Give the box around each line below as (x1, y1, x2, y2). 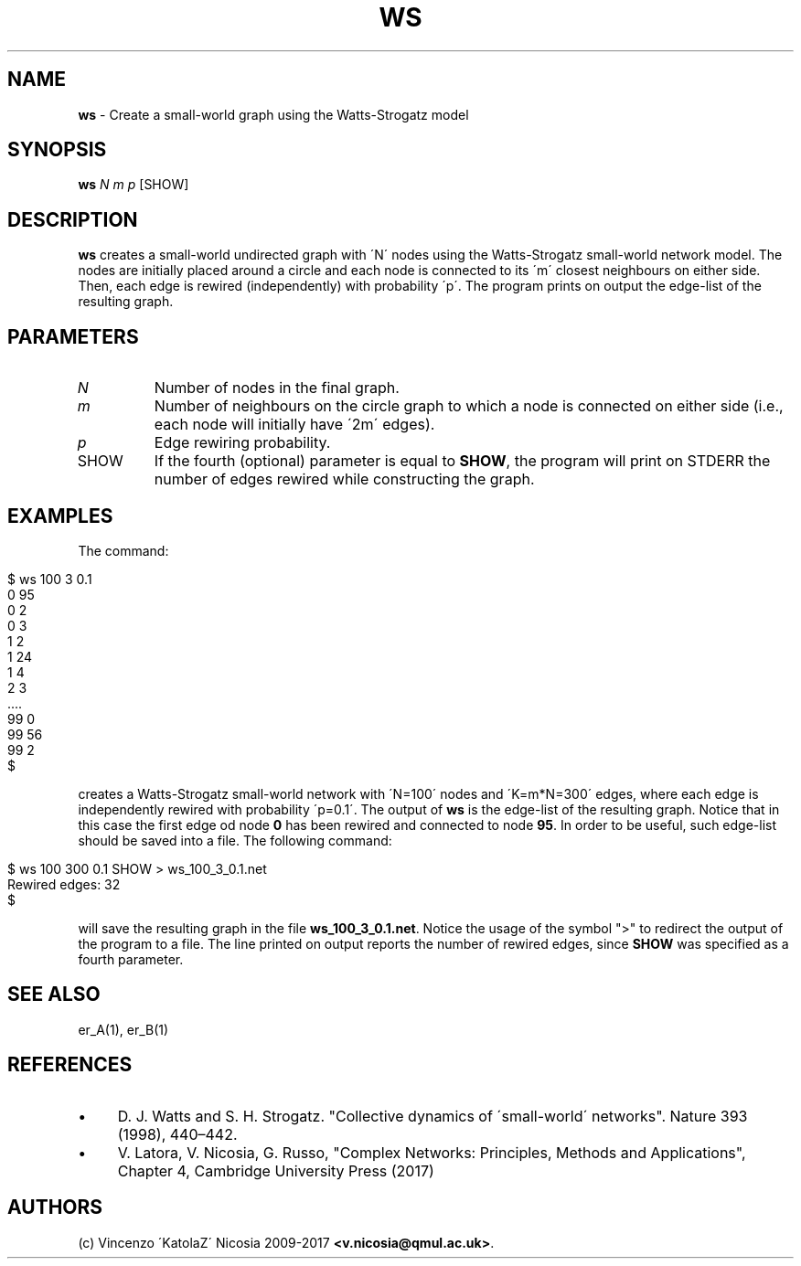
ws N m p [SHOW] (78, 176, 189, 193)
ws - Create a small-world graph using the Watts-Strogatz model (78, 106, 469, 122)
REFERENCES (7, 1053, 133, 1077)
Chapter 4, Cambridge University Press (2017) (117, 1161, 434, 1180)
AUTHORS (7, 1196, 103, 1219)
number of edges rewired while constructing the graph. (154, 470, 535, 489)
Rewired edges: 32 (7, 876, 121, 892)
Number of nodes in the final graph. (154, 378, 400, 398)
